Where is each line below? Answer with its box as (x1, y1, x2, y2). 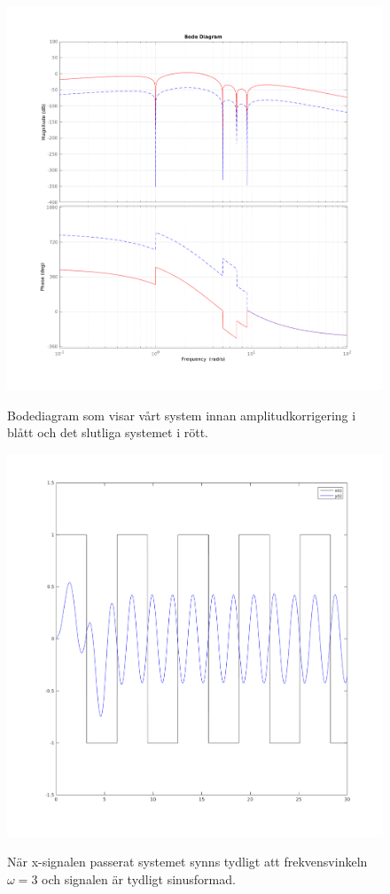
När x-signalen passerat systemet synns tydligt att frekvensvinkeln (7, 852, 368, 871)
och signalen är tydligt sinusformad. (42, 870, 236, 888)
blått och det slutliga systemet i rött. (7, 423, 208, 442)
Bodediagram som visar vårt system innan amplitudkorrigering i (7, 405, 356, 424)
